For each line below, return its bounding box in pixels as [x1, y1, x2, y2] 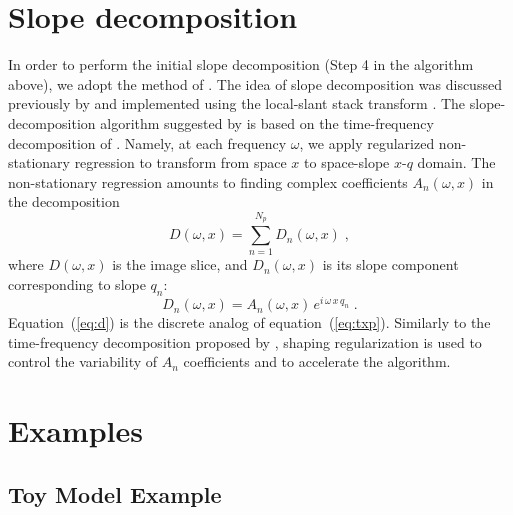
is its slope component [322, 254, 459, 275]
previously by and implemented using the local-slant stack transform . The [8, 93, 466, 114]
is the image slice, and [112, 254, 248, 275]
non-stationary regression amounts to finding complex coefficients [8, 171, 408, 192]
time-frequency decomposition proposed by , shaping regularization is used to [8, 331, 482, 352]
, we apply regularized [299, 132, 435, 153]
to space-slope [304, 152, 390, 173]
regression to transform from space [74, 152, 287, 173]
